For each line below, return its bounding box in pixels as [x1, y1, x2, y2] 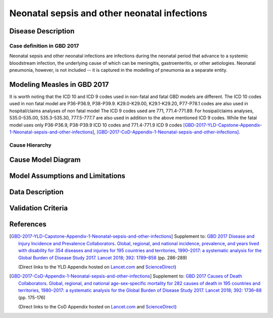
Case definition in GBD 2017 [9, 42, 79, 49]
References [9, 220, 47, 229]
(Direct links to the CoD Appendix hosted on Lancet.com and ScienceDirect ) [18, 304, 177, 309]
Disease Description [9, 27, 75, 35]
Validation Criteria [9, 204, 68, 212]
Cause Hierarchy [9, 142, 52, 149]
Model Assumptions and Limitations [9, 172, 126, 180]
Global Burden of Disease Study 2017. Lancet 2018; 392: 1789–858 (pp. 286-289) [18, 254, 187, 260]
